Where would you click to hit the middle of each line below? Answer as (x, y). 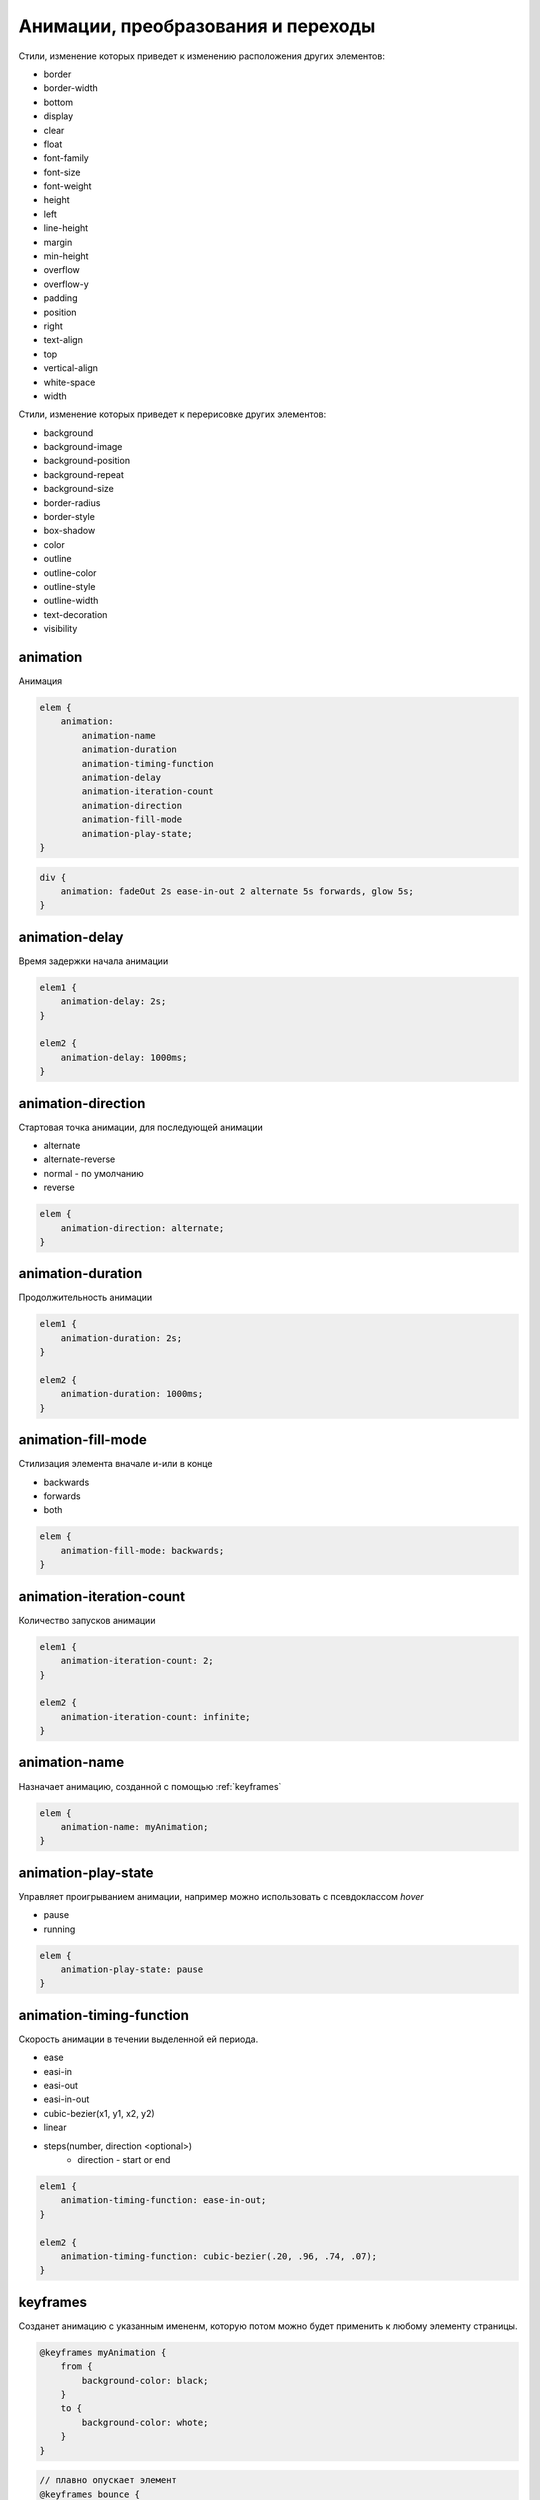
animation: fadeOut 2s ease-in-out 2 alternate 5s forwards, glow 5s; (237, 891)
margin (58, 242)
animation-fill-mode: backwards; (142, 1550)
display (58, 116)
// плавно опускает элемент (108, 2480)
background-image (83, 447)
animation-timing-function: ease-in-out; (163, 2200)
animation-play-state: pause (132, 1969)
